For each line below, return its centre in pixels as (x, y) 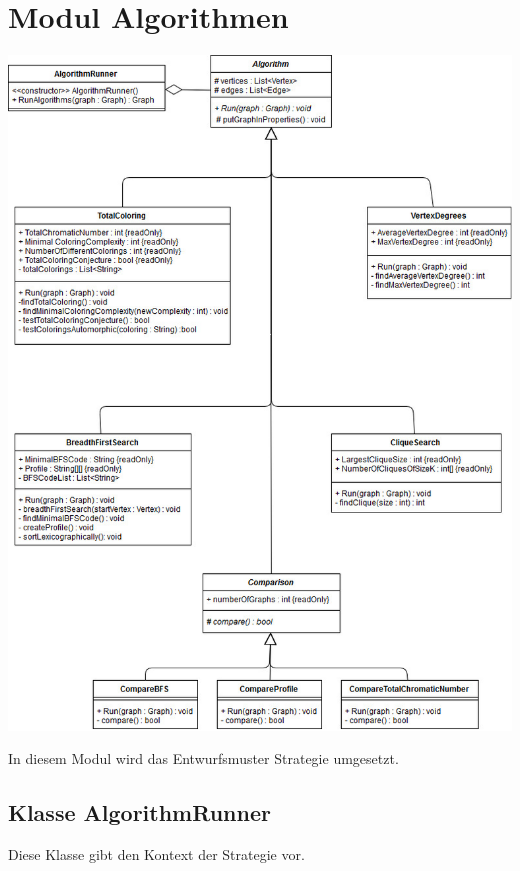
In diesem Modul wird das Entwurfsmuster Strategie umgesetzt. (203, 758)
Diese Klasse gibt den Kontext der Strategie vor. (156, 854)
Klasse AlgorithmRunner (139, 812)
